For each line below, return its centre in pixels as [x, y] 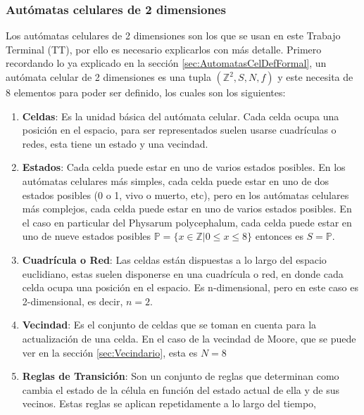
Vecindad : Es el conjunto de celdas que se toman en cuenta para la [169, 325]
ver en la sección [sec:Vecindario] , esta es [110, 352]
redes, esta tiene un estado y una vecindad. [115, 143]
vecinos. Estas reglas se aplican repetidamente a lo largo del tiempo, [169, 403]
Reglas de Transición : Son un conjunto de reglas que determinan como [181, 376]
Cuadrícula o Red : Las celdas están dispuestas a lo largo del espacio [174, 259]
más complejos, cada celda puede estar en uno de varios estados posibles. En [187, 209]
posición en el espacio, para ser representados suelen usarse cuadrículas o [179, 130]
